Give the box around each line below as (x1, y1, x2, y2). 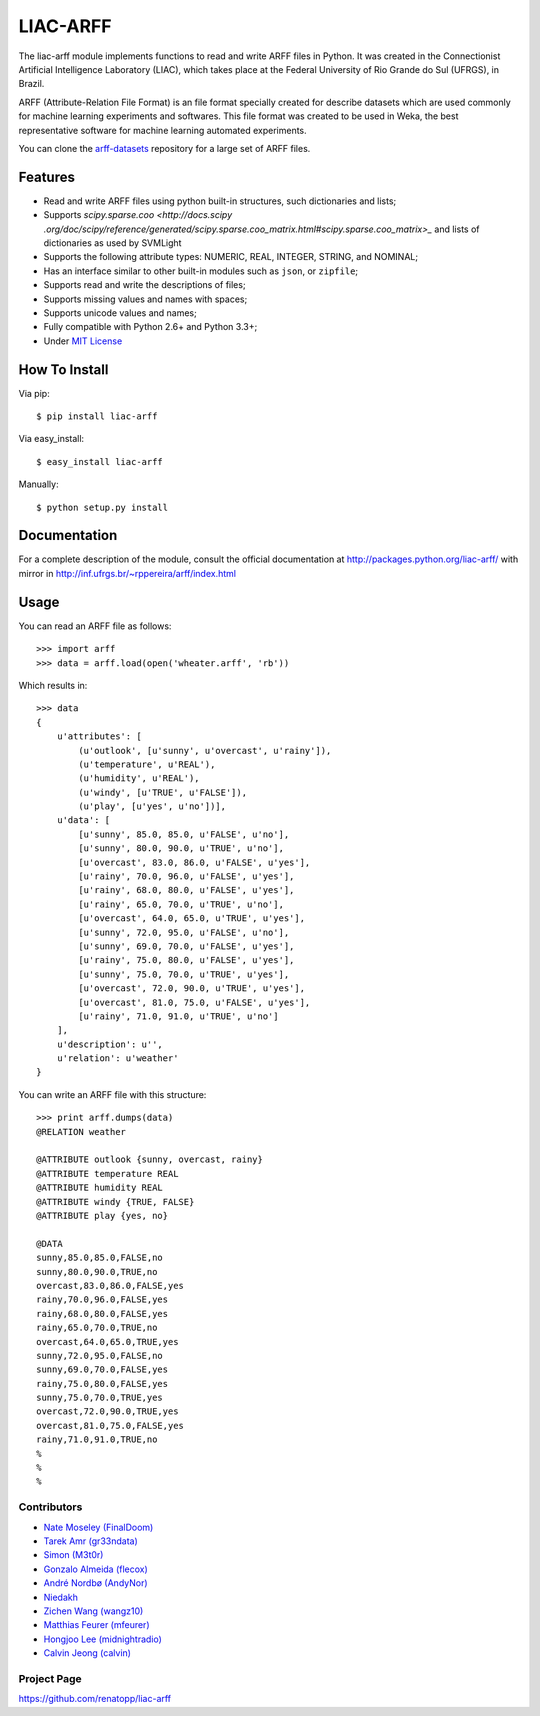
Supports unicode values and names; (43, 306, 197, 319)
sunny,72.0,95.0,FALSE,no (36, 1350, 164, 1361)
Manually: (18, 478, 59, 490)
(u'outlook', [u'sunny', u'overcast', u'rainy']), (78, 745, 332, 756)
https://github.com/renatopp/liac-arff (18, 1693, 172, 1705)
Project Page (18, 1671, 82, 1685)
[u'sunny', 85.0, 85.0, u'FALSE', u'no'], (78, 828, 290, 840)
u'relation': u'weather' (56, 1053, 179, 1064)
